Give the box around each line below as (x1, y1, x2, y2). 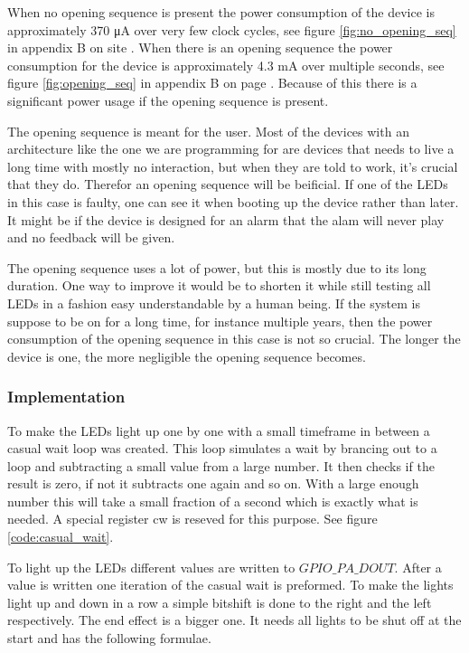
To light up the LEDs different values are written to (7, 557, 295, 576)
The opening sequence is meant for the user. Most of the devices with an (7, 121, 409, 140)
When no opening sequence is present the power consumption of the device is (7, 3, 435, 21)
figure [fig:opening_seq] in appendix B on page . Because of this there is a (7, 73, 417, 92)
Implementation (7, 385, 126, 408)
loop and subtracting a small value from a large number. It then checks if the (7, 456, 435, 475)
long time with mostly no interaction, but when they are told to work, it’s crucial (7, 156, 458, 175)
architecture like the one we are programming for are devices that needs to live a (7, 139, 455, 158)
